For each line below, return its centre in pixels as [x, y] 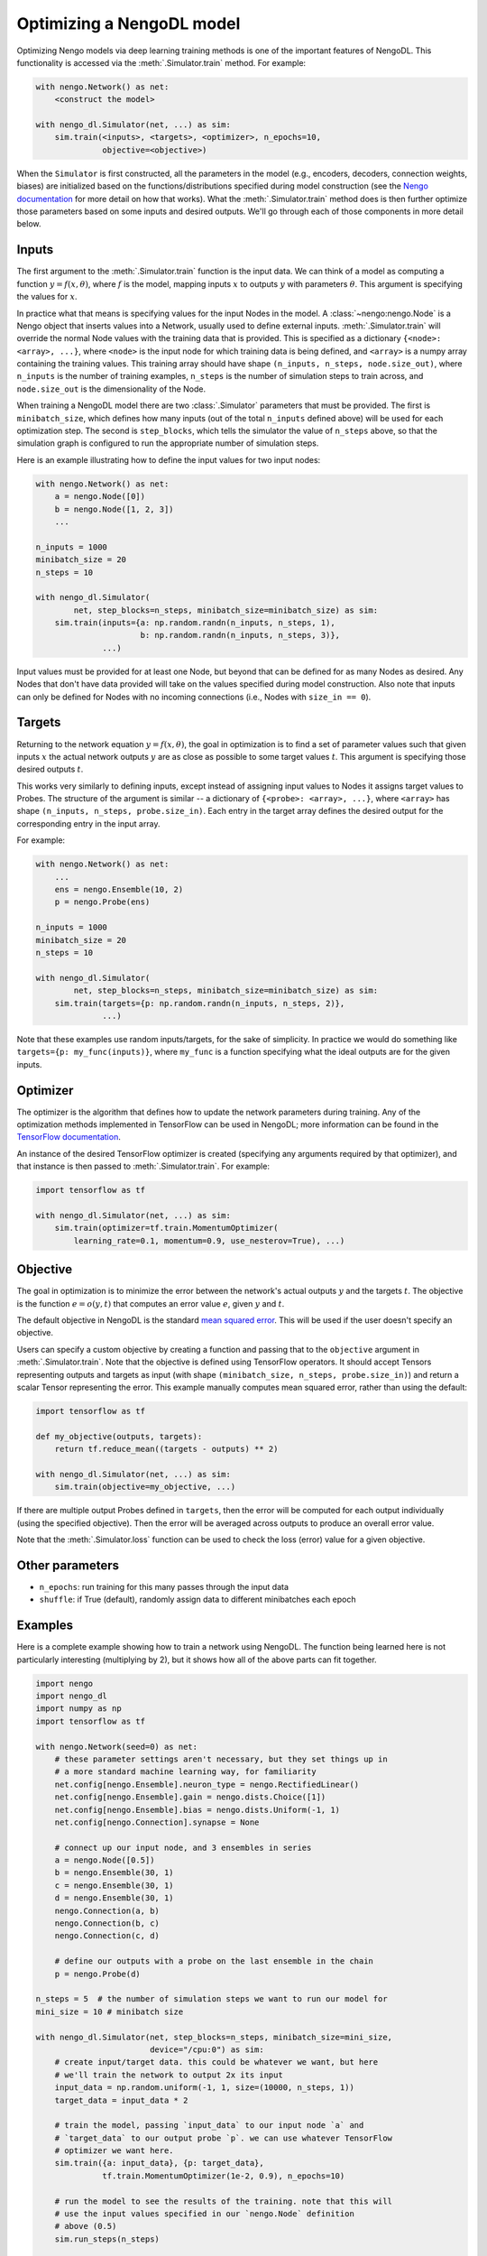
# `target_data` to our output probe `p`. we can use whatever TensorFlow [223, 2138]
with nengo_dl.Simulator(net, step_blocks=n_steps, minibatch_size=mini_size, [214, 2037]
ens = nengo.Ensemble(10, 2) [119, 890]
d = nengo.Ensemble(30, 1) [115, 1898]
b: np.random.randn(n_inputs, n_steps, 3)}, [240, 635]
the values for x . [47, 297]
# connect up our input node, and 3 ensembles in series [183, 1847]
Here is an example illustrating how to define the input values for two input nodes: [169, 459]
